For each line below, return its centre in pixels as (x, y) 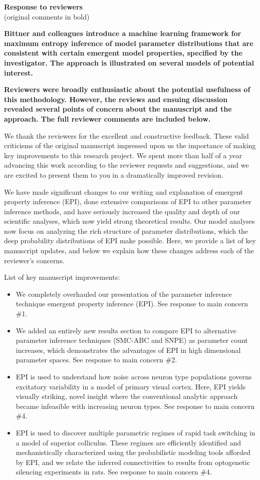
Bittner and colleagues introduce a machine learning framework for (123, 33)
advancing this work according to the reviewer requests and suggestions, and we (126, 165)
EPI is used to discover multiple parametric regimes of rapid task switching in (136, 432)
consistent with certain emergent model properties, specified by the (123, 53)
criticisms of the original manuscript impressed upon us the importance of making (130, 145)
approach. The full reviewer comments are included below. (107, 118)
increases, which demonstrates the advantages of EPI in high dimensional (128, 350)
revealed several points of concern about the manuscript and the (118, 109)
